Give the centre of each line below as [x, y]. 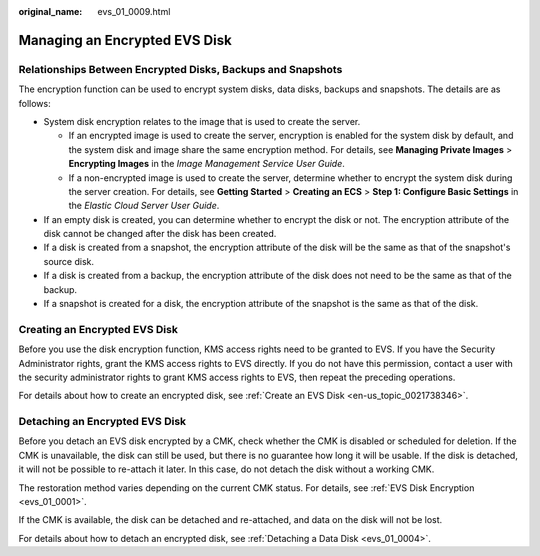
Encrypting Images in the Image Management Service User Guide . [206, 164]
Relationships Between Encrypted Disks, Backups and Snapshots [180, 69]
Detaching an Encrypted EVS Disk [102, 422]
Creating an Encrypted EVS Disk [98, 329]
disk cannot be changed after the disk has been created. [160, 234]
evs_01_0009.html [134, 11]
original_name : [50, 11]
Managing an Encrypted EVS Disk [125, 40]
